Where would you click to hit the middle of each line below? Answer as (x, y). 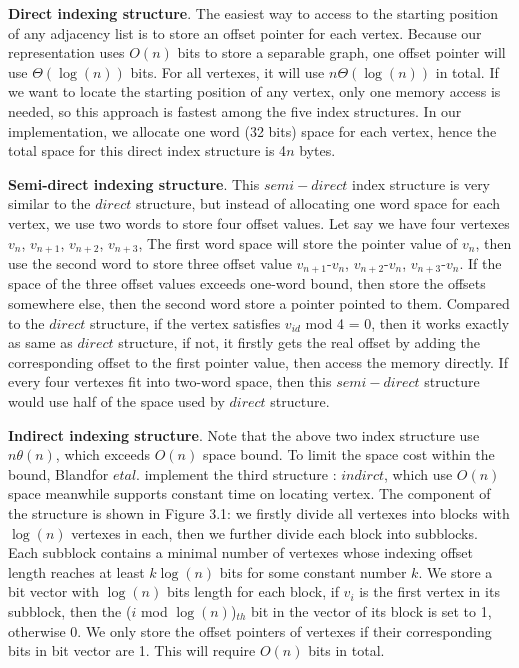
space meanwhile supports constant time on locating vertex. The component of (249, 493)
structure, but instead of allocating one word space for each (318, 203)
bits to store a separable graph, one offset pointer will (341, 52)
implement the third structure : (240, 473)
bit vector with (54, 591)
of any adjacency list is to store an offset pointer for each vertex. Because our (245, 32)
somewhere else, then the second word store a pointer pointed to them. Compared (259, 303)
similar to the (49, 203)
